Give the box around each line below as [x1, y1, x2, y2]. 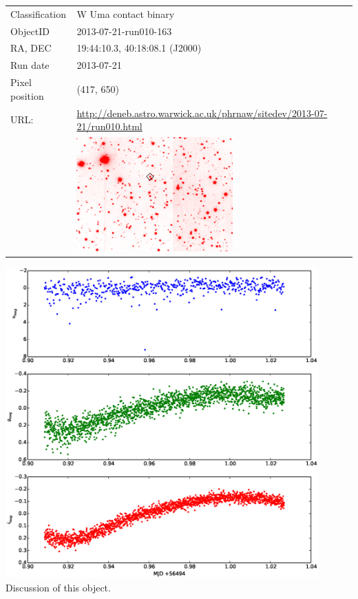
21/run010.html [76, 119, 143, 134]
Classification [10, 6, 67, 21]
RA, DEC [10, 41, 52, 55]
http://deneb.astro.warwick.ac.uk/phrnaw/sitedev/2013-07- [76, 105, 328, 120]
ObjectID [10, 23, 50, 38]
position [10, 88, 44, 103]
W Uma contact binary [76, 6, 175, 21]
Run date [10, 58, 50, 72]
